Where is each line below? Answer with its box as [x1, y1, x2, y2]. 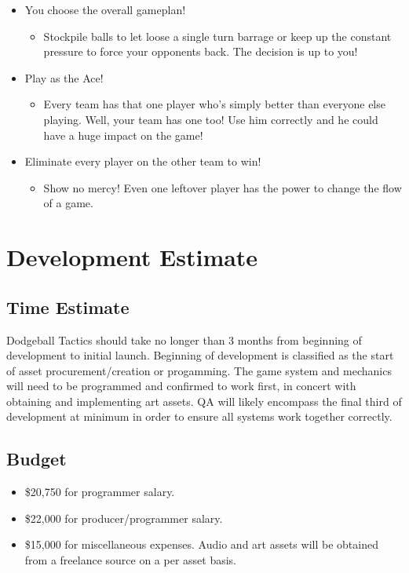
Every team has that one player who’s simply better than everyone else [43, 96, 385, 112]
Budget [6, 447, 67, 471]
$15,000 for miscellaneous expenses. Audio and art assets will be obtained [24, 536, 378, 553]
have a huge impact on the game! [43, 126, 203, 143]
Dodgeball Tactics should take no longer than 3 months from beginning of [6, 331, 362, 348]
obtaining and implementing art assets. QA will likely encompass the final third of [6, 392, 402, 409]
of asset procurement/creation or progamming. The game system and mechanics [6, 362, 392, 378]
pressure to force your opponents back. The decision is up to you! [43, 43, 358, 60]
